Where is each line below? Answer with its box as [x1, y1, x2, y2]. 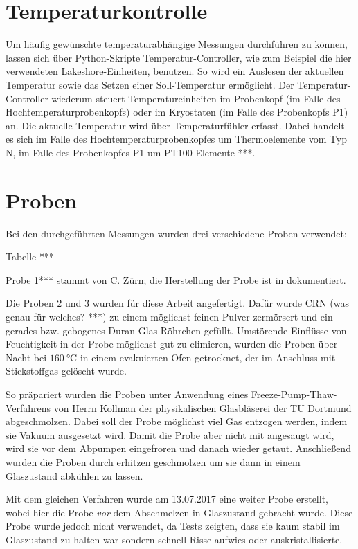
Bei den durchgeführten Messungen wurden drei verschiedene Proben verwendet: [6, 226, 347, 240]
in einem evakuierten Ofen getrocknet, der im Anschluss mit [80, 350, 336, 364]
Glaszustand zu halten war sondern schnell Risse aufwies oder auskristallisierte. [6, 532, 343, 546]
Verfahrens [6, 400, 51, 415]
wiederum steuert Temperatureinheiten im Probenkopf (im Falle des [51, 91, 341, 105]
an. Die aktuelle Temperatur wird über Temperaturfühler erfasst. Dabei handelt [6, 118, 345, 132]
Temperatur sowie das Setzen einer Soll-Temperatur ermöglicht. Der [6, 77, 294, 91]
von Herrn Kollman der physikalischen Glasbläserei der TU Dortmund [53, 400, 352, 415]
